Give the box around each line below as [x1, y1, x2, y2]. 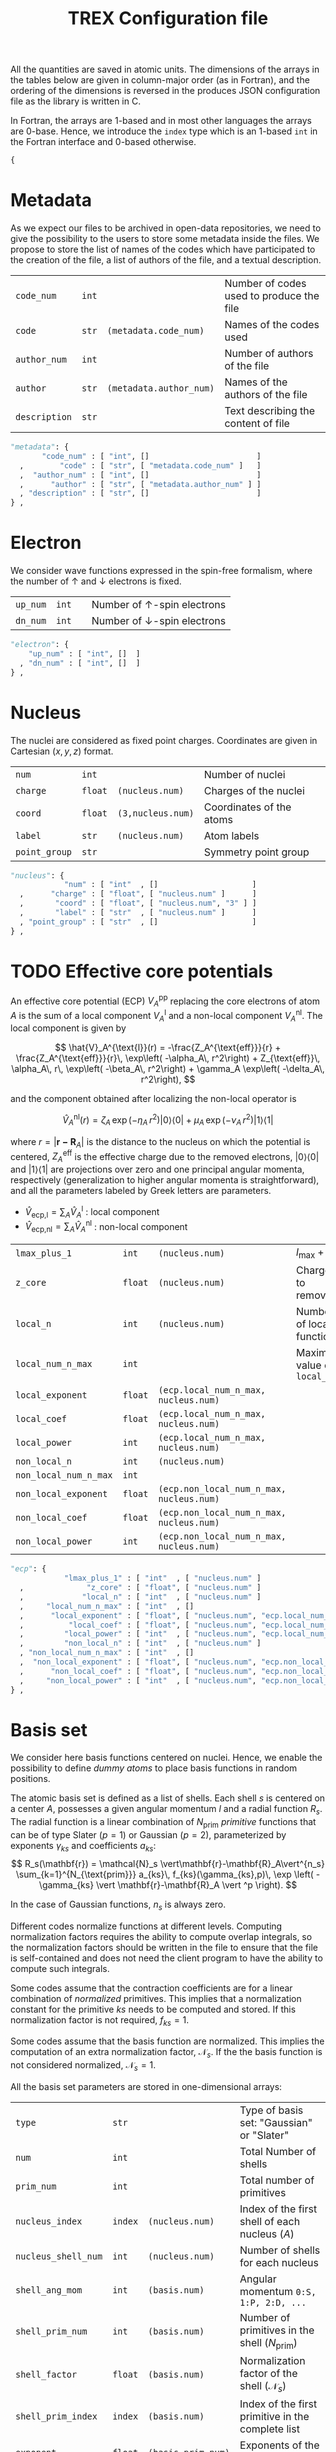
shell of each [239, 2215, 301, 2229]
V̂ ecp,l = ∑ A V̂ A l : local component [24, 1204, 160, 1220]
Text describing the [224, 404, 316, 417]
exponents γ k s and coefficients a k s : [10, 1840, 157, 1854]
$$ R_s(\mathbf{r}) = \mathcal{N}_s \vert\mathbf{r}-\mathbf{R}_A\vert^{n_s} [11, 1857, 325, 1869]
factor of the [239, 2367, 298, 2381]
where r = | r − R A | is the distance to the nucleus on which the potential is [10, 1135, 311, 1150]
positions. [10, 1773, 51, 1785]
